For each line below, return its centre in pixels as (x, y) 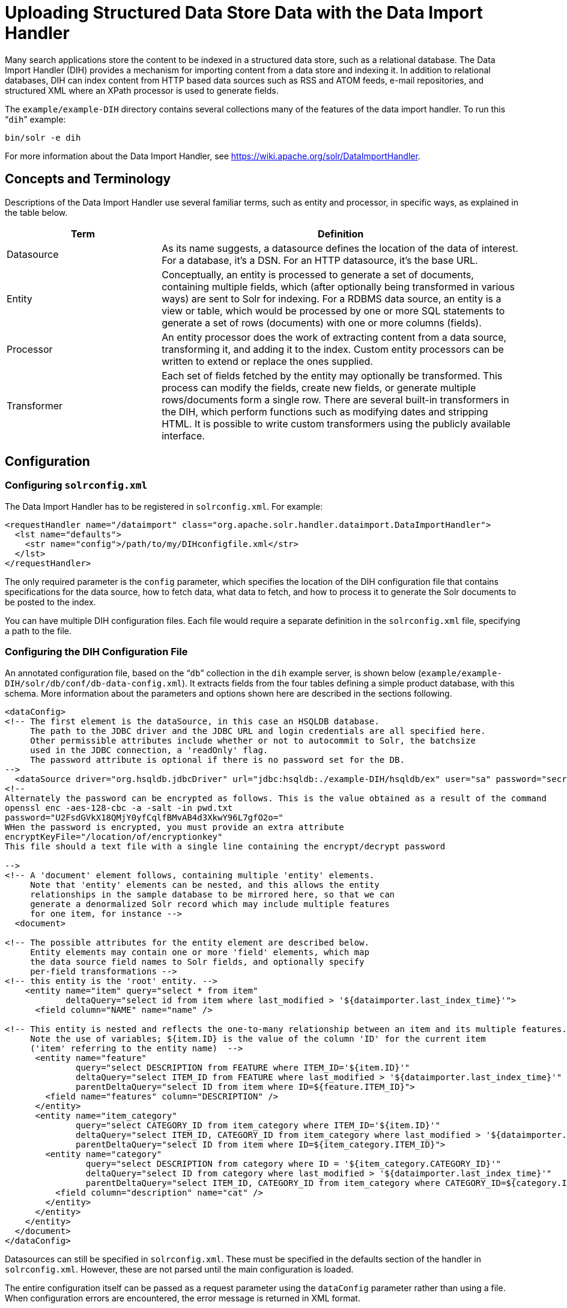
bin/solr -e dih (43, 137)
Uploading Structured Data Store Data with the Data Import (244, 13)
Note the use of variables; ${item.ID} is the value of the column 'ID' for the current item (258, 1038)
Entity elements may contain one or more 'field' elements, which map (200, 952)
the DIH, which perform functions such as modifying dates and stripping (325, 411)
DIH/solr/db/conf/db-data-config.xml (94, 683)
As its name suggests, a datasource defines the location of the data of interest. (340, 248)
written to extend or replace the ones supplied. (267, 361)
